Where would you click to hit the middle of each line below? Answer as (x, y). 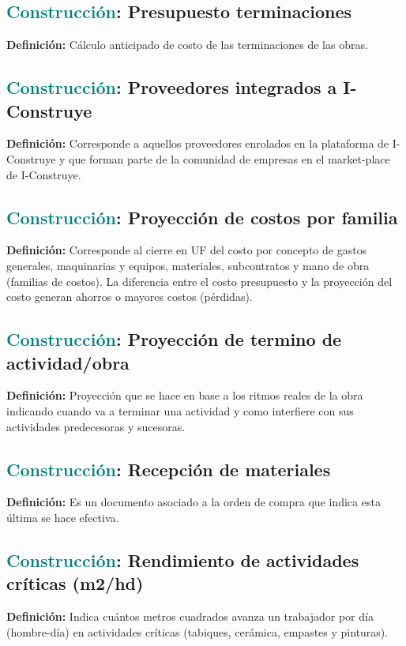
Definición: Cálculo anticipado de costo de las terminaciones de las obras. (187, 45)
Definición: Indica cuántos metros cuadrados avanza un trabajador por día (190, 616)
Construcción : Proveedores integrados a (172, 87)
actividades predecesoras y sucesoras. (96, 426)
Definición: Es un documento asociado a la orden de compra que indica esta (194, 502)
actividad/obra (68, 362)
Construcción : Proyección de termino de (174, 339)
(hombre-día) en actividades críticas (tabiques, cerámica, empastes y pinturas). (197, 631)
